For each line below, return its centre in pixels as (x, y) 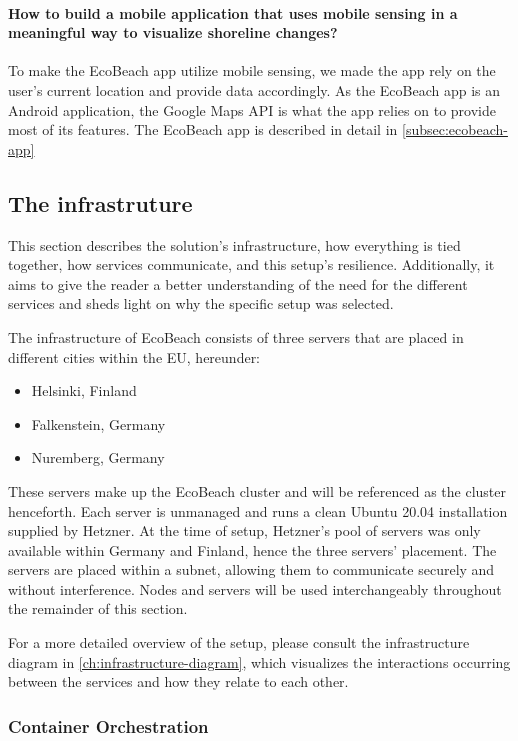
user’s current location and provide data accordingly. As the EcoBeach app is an (254, 89)
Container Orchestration (108, 725)
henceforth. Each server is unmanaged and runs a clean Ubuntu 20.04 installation (258, 510)
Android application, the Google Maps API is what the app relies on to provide (252, 109)
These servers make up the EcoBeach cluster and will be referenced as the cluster (257, 490)
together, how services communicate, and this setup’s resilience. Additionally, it (251, 264)
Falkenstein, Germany (98, 423)
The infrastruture (100, 202)
